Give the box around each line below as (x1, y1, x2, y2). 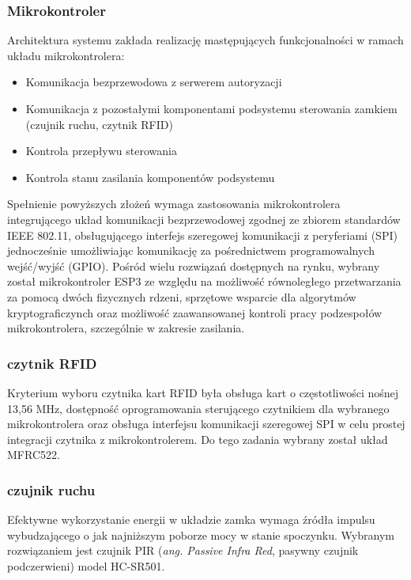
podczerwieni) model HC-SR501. (7, 557, 165, 574)
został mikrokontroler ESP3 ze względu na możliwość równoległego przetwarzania (7, 273, 402, 290)
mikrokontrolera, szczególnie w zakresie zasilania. (7, 320, 245, 336)
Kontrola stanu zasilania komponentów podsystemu (25, 169, 275, 185)
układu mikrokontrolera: (7, 47, 125, 63)
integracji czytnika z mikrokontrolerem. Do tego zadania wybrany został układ (7, 430, 388, 447)
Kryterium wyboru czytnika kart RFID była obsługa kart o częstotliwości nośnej (7, 384, 399, 400)
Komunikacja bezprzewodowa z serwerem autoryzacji (25, 74, 282, 90)
